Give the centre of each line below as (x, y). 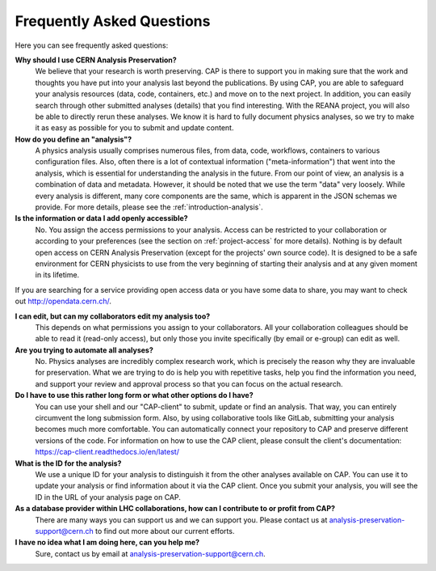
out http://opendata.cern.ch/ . (63, 301)
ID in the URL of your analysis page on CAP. (108, 497)
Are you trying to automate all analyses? (84, 350)
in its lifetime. (57, 275)
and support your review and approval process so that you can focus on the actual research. (189, 383)
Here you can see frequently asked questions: (92, 45)
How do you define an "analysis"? (73, 139)
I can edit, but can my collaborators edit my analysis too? (113, 316)
